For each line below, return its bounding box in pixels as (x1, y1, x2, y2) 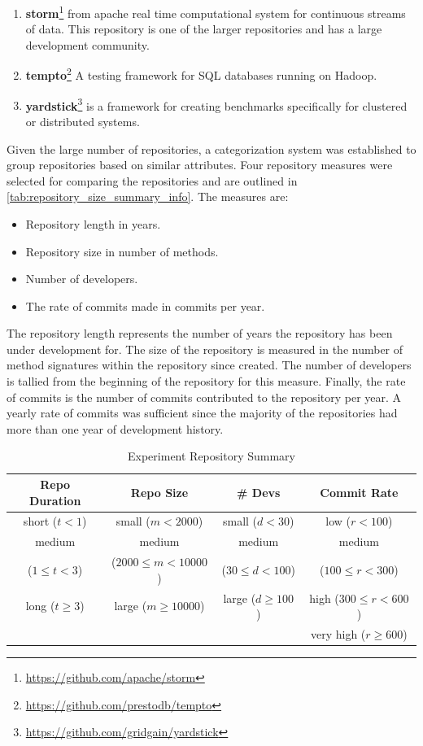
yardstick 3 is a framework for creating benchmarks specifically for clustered (25, 94, 408, 114)
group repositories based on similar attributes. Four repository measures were (7, 156, 393, 173)
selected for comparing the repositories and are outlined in (7, 172, 298, 189)
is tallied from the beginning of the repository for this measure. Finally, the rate (7, 373, 406, 390)
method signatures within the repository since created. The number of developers (7, 356, 412, 373)
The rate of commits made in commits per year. (25, 297, 265, 314)
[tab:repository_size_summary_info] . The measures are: (7, 188, 289, 205)
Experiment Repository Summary (128, 447, 295, 465)
